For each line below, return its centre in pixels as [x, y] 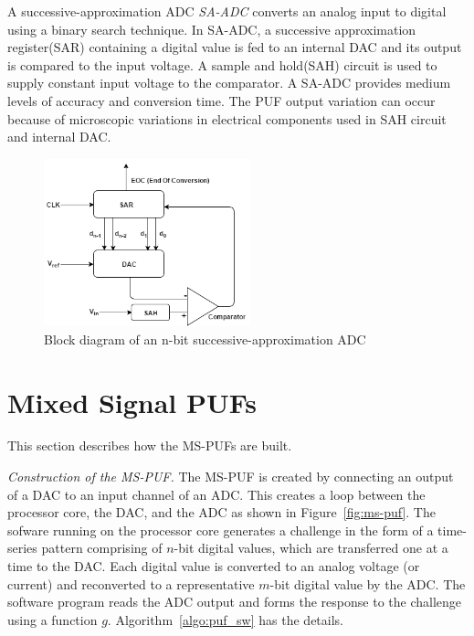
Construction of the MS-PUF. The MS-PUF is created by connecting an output [231, 477]
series [22, 548]
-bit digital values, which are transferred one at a [311, 548]
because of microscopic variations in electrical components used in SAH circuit [227, 118]
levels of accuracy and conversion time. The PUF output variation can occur [221, 100]
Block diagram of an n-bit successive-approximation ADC [205, 339]
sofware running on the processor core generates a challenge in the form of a [221, 530]
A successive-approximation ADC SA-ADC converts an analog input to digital [227, 11]
